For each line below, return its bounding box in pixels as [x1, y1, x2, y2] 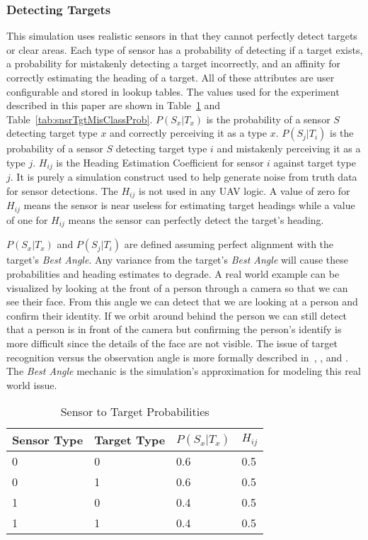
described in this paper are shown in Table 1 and [6, 98, 221, 113]
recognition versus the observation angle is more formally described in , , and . [6, 349, 348, 364]
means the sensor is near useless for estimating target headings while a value [23, 198, 355, 213]
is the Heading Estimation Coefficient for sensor [56, 154, 264, 169]
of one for [6, 212, 48, 227]
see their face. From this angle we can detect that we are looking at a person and [6, 294, 358, 309]
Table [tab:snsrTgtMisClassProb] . [6, 111, 153, 126]
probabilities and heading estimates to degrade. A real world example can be [6, 266, 340, 281]
